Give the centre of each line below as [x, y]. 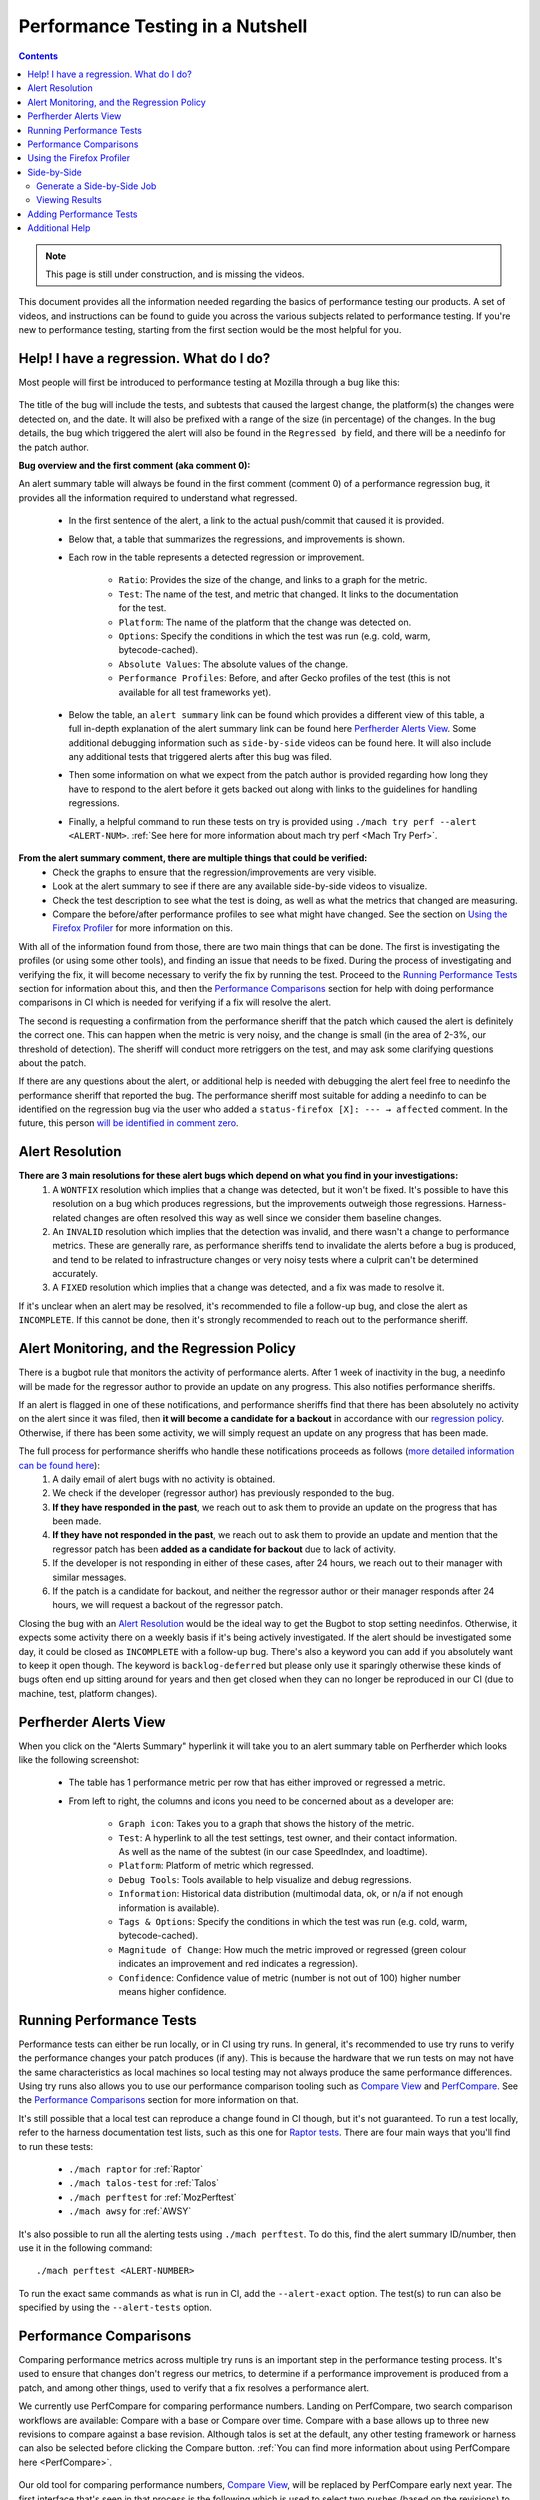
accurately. [75, 1274]
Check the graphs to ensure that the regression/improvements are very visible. [214, 872]
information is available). [169, 1907]
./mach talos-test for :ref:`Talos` [144, 2183]
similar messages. [89, 1577]
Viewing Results [69, 200]
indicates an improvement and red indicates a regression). [238, 1964]
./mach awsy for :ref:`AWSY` [130, 2211]
